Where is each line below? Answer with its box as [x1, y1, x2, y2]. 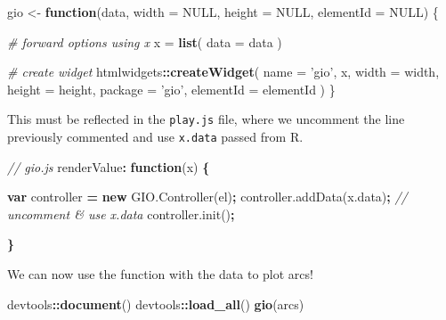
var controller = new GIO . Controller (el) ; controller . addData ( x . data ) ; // [7, 187, 408, 206]
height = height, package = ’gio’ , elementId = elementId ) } [7, 79, 336, 98]
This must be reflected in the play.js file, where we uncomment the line [7, 110, 405, 128]
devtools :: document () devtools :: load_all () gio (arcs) [7, 294, 304, 313]
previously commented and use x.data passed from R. [7, 127, 304, 146]
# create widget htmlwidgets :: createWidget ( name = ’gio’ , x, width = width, [7, 62, 440, 81]
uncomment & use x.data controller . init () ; [7, 204, 235, 223]
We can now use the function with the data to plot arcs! [7, 265, 313, 283]
